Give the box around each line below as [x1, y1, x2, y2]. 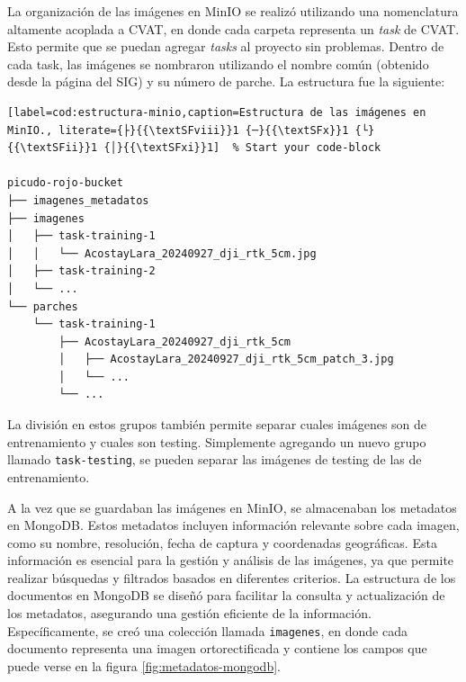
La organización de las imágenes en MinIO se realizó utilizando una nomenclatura [7, 2, 459, 20]
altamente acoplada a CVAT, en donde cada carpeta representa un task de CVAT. [7, 19, 460, 38]
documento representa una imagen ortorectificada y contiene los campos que [7, 639, 427, 658]
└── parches [7, 300, 78, 313]
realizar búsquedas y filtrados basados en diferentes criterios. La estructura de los [7, 568, 456, 587]
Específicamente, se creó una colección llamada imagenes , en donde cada [7, 621, 408, 640]
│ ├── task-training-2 [7, 265, 156, 278]
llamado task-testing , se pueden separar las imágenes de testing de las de [7, 450, 422, 469]
